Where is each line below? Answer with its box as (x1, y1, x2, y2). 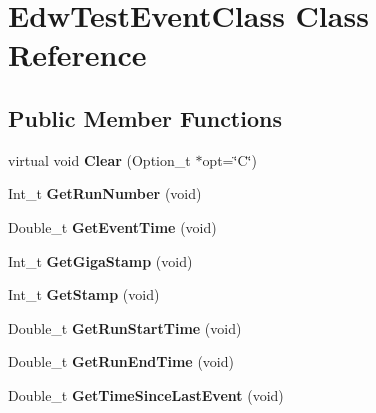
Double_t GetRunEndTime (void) (8, 351, 234, 372)
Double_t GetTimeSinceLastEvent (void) (8, 384, 284, 405)
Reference (8, 34, 147, 75)
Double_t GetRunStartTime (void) (8, 317, 242, 338)
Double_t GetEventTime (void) (8, 216, 217, 237)
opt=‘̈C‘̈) (202, 149, 257, 170)
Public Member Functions (8, 102, 282, 133)
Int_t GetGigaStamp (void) (8, 250, 193, 271)
